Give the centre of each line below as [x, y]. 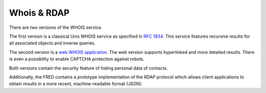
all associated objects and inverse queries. [52, 43]
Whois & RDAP [39, 13]
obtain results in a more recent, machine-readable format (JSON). [76, 84]
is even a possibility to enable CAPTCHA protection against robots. [77, 59]
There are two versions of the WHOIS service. [56, 27]
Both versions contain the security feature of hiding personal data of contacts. [88, 68]
